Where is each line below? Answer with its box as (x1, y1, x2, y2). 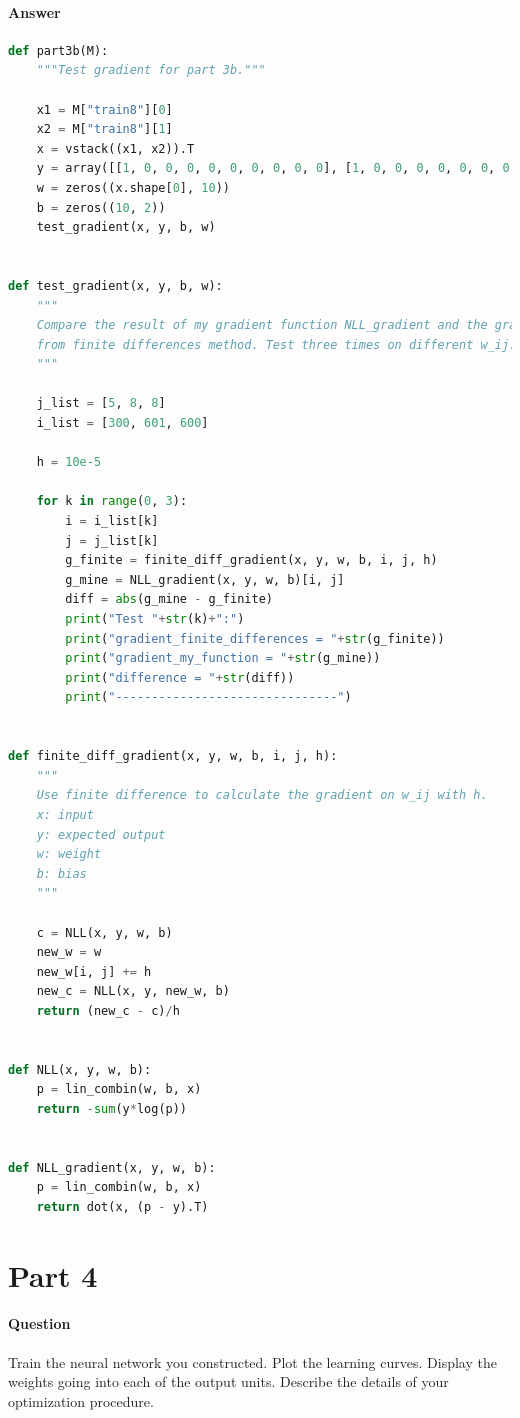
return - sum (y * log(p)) (36, 1101, 188, 1116)
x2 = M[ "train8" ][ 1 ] (36, 122, 173, 137)
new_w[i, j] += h (36, 964, 152, 979)
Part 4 (8, 1254, 98, 1295)
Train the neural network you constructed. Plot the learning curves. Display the (8, 1351, 497, 1372)
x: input (36, 807, 94, 822)
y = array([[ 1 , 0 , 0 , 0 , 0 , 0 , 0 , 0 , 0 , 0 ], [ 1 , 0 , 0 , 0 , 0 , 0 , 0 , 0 (36, 161, 510, 176)
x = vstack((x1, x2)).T (36, 141, 195, 156)
